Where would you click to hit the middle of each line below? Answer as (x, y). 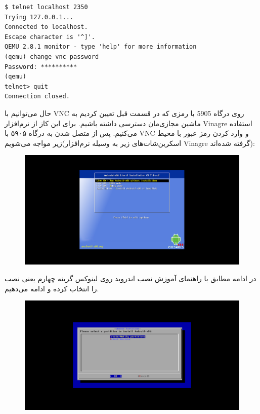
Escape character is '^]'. (50, 37)
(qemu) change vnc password (52, 57)
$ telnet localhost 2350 (46, 7)
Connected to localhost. (46, 27)
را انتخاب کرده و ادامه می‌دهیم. (52, 288)
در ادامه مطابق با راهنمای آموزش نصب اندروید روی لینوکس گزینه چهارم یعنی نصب (131, 278)
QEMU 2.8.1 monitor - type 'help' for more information (101, 47)
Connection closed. (37, 97)
